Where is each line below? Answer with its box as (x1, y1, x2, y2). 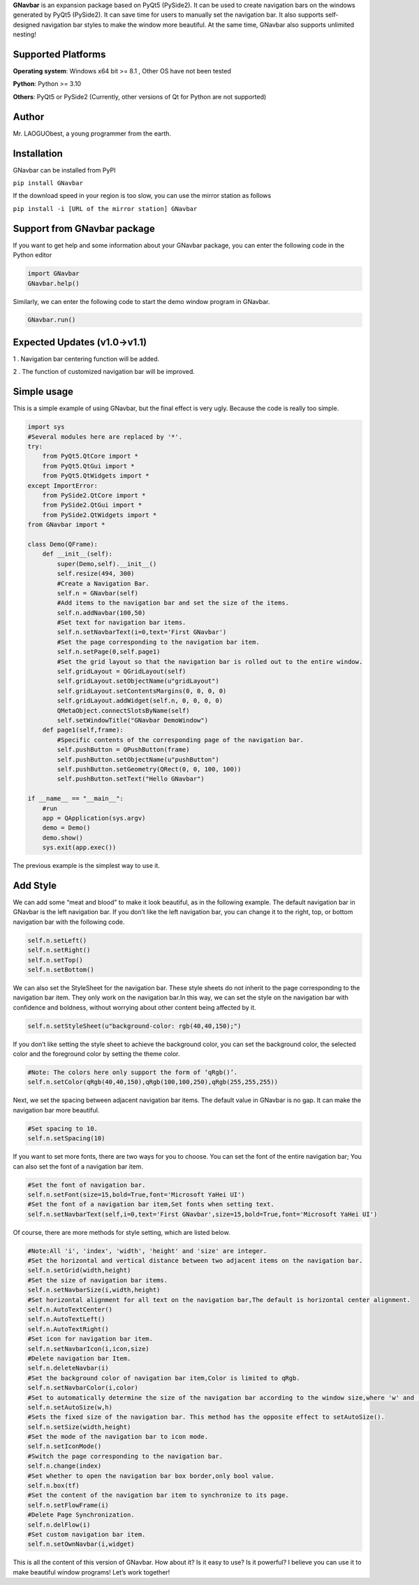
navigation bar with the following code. (13, 918, 125, 926)
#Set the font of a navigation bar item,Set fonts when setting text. (27, 1201, 275, 1208)
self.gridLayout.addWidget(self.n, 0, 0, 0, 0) (57, 697, 223, 705)
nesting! (13, 30, 36, 38)
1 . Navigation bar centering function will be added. (13, 354, 160, 363)
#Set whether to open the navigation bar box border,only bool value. (27, 1472, 275, 1479)
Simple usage (13, 386, 73, 398)
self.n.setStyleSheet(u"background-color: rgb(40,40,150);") (27, 1022, 242, 1030)
